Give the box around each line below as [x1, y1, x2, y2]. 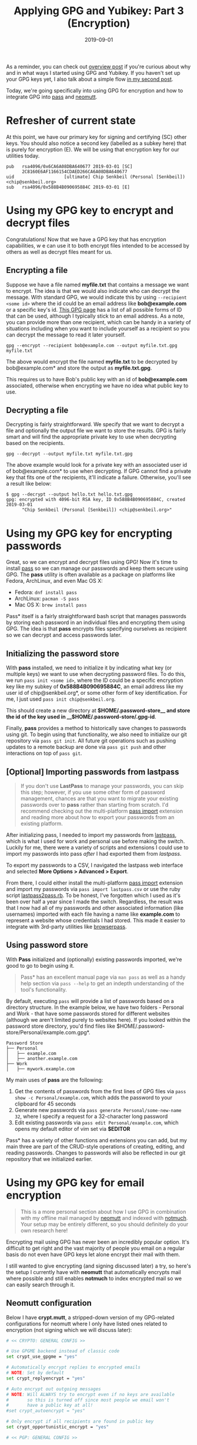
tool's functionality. [20, 986, 68, 993]
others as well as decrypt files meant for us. [6, 248, 113, 255]
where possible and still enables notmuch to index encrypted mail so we [6, 1275, 182, 1282]
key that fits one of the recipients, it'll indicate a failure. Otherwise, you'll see [6, 474, 191, 481]
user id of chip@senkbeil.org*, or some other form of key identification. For [6, 689, 188, 697]
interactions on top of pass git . [6, 750, 82, 757]
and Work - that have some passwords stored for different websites [6, 1009, 171, 1017]
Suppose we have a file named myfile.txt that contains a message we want [6, 281, 189, 288]
